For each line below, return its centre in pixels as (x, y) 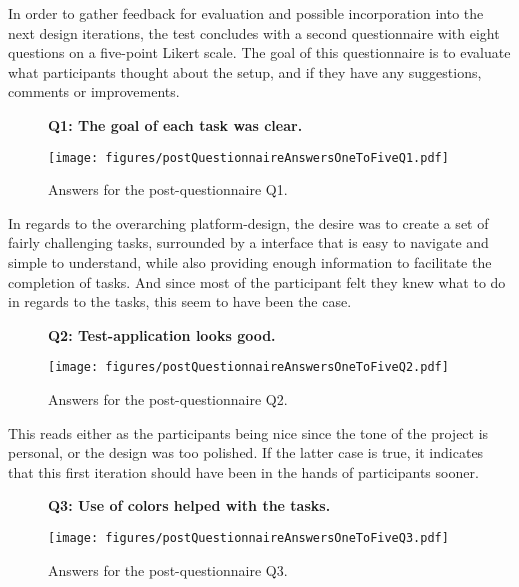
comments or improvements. (94, 91)
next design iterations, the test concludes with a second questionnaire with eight (254, 32)
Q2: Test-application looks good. (162, 334)
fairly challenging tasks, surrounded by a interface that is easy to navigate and (248, 242)
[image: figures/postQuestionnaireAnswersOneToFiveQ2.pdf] (248, 367)
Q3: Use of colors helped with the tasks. (189, 505)
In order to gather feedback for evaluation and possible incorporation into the (246, 13)
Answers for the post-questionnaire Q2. (168, 399)
